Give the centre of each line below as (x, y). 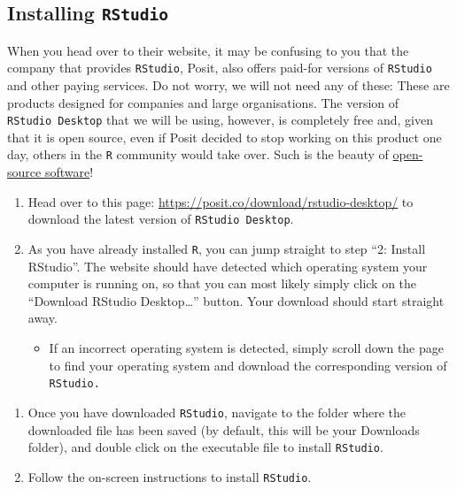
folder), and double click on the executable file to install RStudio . (205, 447)
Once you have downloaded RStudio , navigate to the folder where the (217, 412)
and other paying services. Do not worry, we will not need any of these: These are (228, 85)
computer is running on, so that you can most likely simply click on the (222, 283)
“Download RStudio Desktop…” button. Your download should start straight (236, 300)
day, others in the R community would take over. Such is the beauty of (198, 154)
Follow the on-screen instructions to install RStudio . (170, 476)
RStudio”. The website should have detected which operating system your (228, 266)
